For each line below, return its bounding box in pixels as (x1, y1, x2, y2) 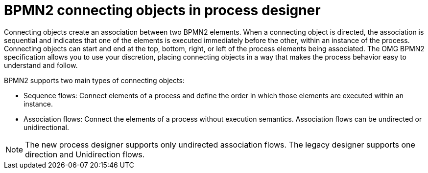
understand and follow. (4, 61, 78, 69)
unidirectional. (24, 123, 70, 131)
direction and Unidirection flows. (25, 149, 145, 159)
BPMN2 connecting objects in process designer (4, 2, 321, 19)
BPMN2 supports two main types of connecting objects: (4, 76, 185, 85)
